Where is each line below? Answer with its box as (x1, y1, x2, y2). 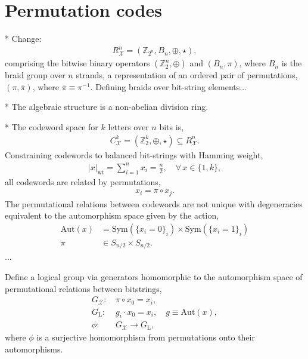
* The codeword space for (5, 121, 98, 133)
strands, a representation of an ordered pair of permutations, (76, 69, 298, 81)
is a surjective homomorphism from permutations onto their (36, 330, 255, 343)
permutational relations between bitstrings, (5, 282, 162, 294)
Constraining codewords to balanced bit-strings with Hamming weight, (5, 148, 263, 161)
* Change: (5, 32, 42, 45)
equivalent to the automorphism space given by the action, (5, 209, 219, 222)
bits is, (159, 121, 184, 133)
